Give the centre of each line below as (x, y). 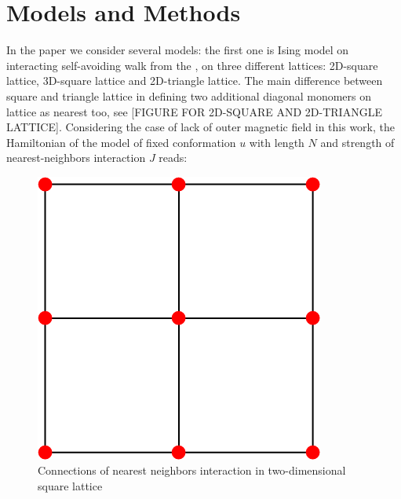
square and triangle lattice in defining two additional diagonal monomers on (189, 95)
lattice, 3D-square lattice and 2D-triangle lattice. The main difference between (195, 81)
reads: (173, 158)
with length (277, 142)
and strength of (357, 142)
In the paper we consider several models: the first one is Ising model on (178, 50)
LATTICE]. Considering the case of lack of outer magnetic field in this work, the (200, 127)
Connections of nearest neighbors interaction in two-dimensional (192, 470)
